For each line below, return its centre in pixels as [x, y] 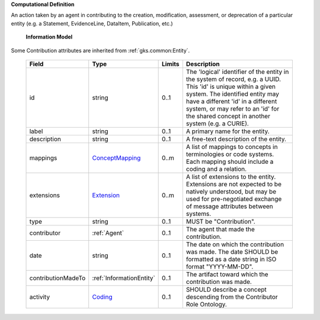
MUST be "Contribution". [221, 221]
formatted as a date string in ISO [231, 259]
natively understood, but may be [231, 191]
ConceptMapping [116, 158]
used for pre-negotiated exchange [234, 199]
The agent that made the [220, 229]
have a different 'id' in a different [231, 101]
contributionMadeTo [57, 278]
